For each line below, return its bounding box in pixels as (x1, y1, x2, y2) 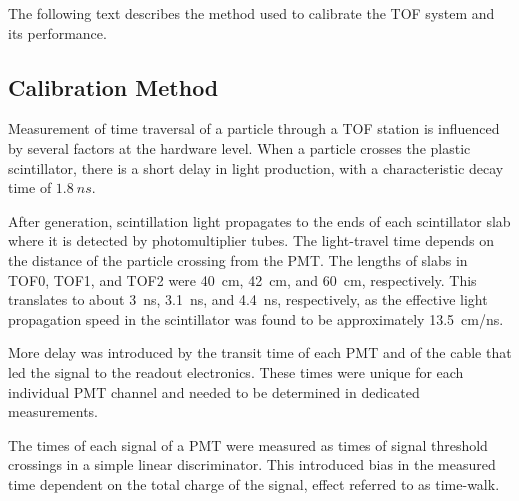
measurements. (8, 401, 99, 422)
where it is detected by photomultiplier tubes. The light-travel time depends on (8, 230, 495, 251)
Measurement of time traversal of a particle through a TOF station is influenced (8, 118, 500, 139)
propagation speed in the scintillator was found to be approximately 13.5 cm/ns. (8, 308, 504, 329)
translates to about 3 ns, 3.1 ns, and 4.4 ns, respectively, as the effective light (8, 289, 488, 310)
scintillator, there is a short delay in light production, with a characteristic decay (8, 157, 504, 178)
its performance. (8, 22, 107, 43)
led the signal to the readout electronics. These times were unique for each (8, 361, 464, 382)
